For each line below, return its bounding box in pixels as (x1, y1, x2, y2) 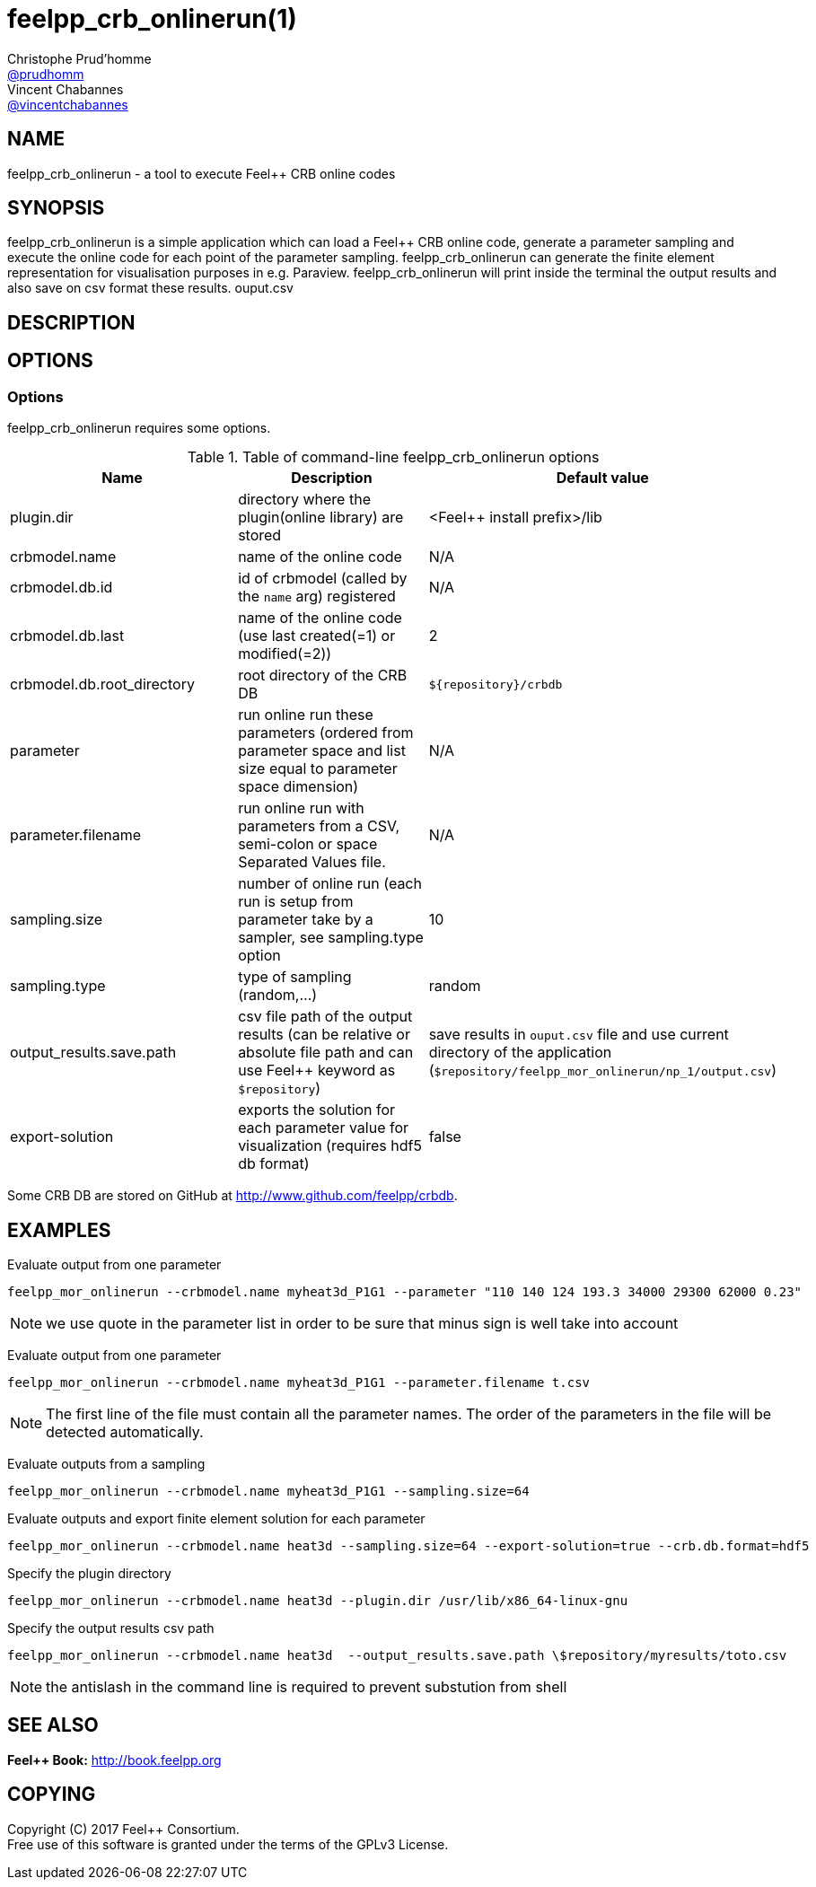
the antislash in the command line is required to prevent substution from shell (46, 1677, 567, 1696)
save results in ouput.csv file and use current (428, 1025, 729, 1044)
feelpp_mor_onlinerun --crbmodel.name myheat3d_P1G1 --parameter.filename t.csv (7, 1374, 591, 1390)
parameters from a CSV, (238, 817, 400, 836)
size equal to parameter (238, 759, 398, 778)
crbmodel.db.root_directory (10, 675, 195, 694)
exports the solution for (238, 1101, 396, 1119)
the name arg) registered (238, 587, 396, 606)
